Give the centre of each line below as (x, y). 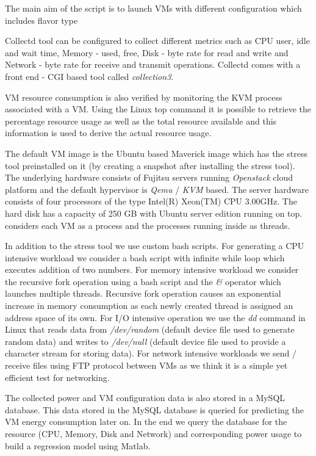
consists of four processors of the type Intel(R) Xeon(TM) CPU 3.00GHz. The (151, 201)
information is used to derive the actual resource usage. (108, 133)
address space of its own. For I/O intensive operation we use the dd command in (155, 317)
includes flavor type (41, 20)
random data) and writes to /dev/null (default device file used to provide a (145, 341)
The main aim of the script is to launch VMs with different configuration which (153, 8)
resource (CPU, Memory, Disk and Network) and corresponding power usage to (153, 433)
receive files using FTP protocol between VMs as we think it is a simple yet (146, 365)
